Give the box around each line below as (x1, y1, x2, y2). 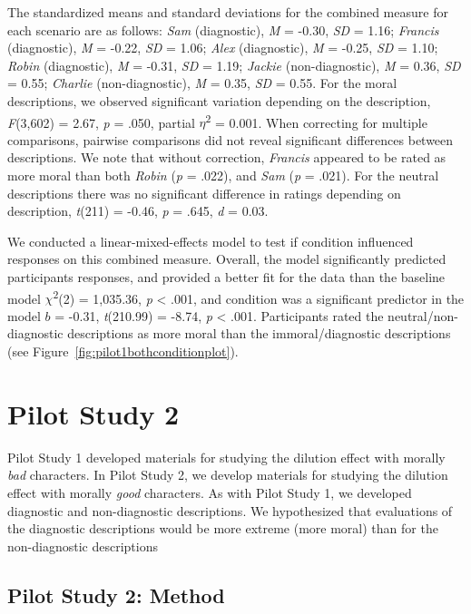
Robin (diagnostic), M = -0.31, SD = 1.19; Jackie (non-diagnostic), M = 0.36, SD (7, 55, 461, 74)
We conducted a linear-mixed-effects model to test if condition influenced (7, 231, 414, 250)
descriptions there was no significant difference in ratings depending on (7, 183, 401, 202)
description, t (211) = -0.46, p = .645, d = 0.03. (7, 201, 269, 220)
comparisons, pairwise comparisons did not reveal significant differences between (7, 130, 454, 149)
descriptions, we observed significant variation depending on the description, (7, 91, 431, 110)
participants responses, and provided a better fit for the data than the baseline (7, 267, 446, 286)
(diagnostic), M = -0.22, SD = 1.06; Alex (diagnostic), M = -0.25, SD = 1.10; (7, 38, 438, 57)
